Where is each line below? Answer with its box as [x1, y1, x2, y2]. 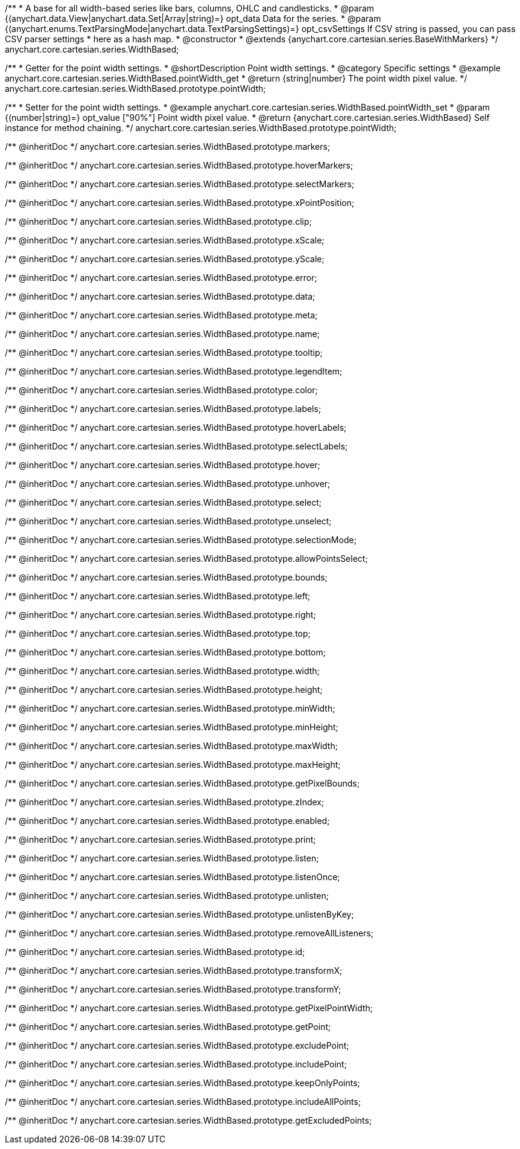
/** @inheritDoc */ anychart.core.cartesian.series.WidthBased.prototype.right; [5, 610, 316, 620]
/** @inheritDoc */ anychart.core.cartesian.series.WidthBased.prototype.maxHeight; [5, 759, 341, 770]
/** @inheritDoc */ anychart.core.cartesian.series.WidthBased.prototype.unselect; [5, 516, 332, 526]
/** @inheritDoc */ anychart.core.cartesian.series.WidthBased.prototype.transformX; [5, 965, 343, 976]
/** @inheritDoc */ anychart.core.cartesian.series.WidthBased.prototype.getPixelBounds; [5, 778, 360, 788]
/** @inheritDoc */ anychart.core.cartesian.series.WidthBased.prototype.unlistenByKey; [5, 909, 354, 919]
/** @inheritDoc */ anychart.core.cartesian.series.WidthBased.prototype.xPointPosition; [5, 198, 355, 208]
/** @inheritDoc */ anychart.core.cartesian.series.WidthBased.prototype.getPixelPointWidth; [5, 1003, 373, 1013]
